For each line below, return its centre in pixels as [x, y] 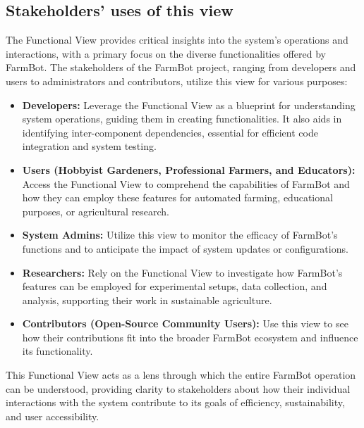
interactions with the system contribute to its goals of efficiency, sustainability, [175, 402]
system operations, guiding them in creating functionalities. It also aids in [182, 119]
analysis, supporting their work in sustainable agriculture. [147, 300]
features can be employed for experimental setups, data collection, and [175, 286]
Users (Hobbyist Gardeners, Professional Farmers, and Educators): [189, 169]
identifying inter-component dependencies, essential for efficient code [170, 132]
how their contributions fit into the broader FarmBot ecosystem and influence [190, 337]
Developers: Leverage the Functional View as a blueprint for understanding [189, 105]
